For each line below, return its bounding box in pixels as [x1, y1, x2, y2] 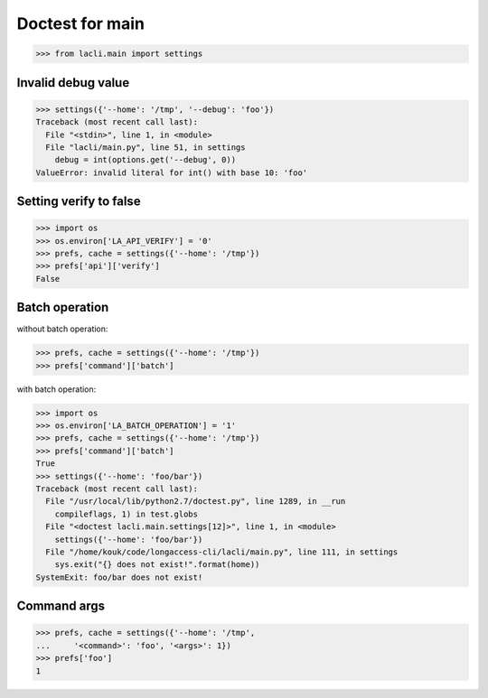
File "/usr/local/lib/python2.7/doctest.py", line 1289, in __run [45, 497, 346, 507]
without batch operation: [16, 323, 108, 334]
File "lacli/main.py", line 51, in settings [45, 142, 246, 153]
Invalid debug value [16, 75, 130, 90]
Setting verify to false [16, 194, 141, 209]
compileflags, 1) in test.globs [54, 508, 199, 519]
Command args [16, 599, 106, 614]
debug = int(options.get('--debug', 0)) [54, 154, 237, 165]
